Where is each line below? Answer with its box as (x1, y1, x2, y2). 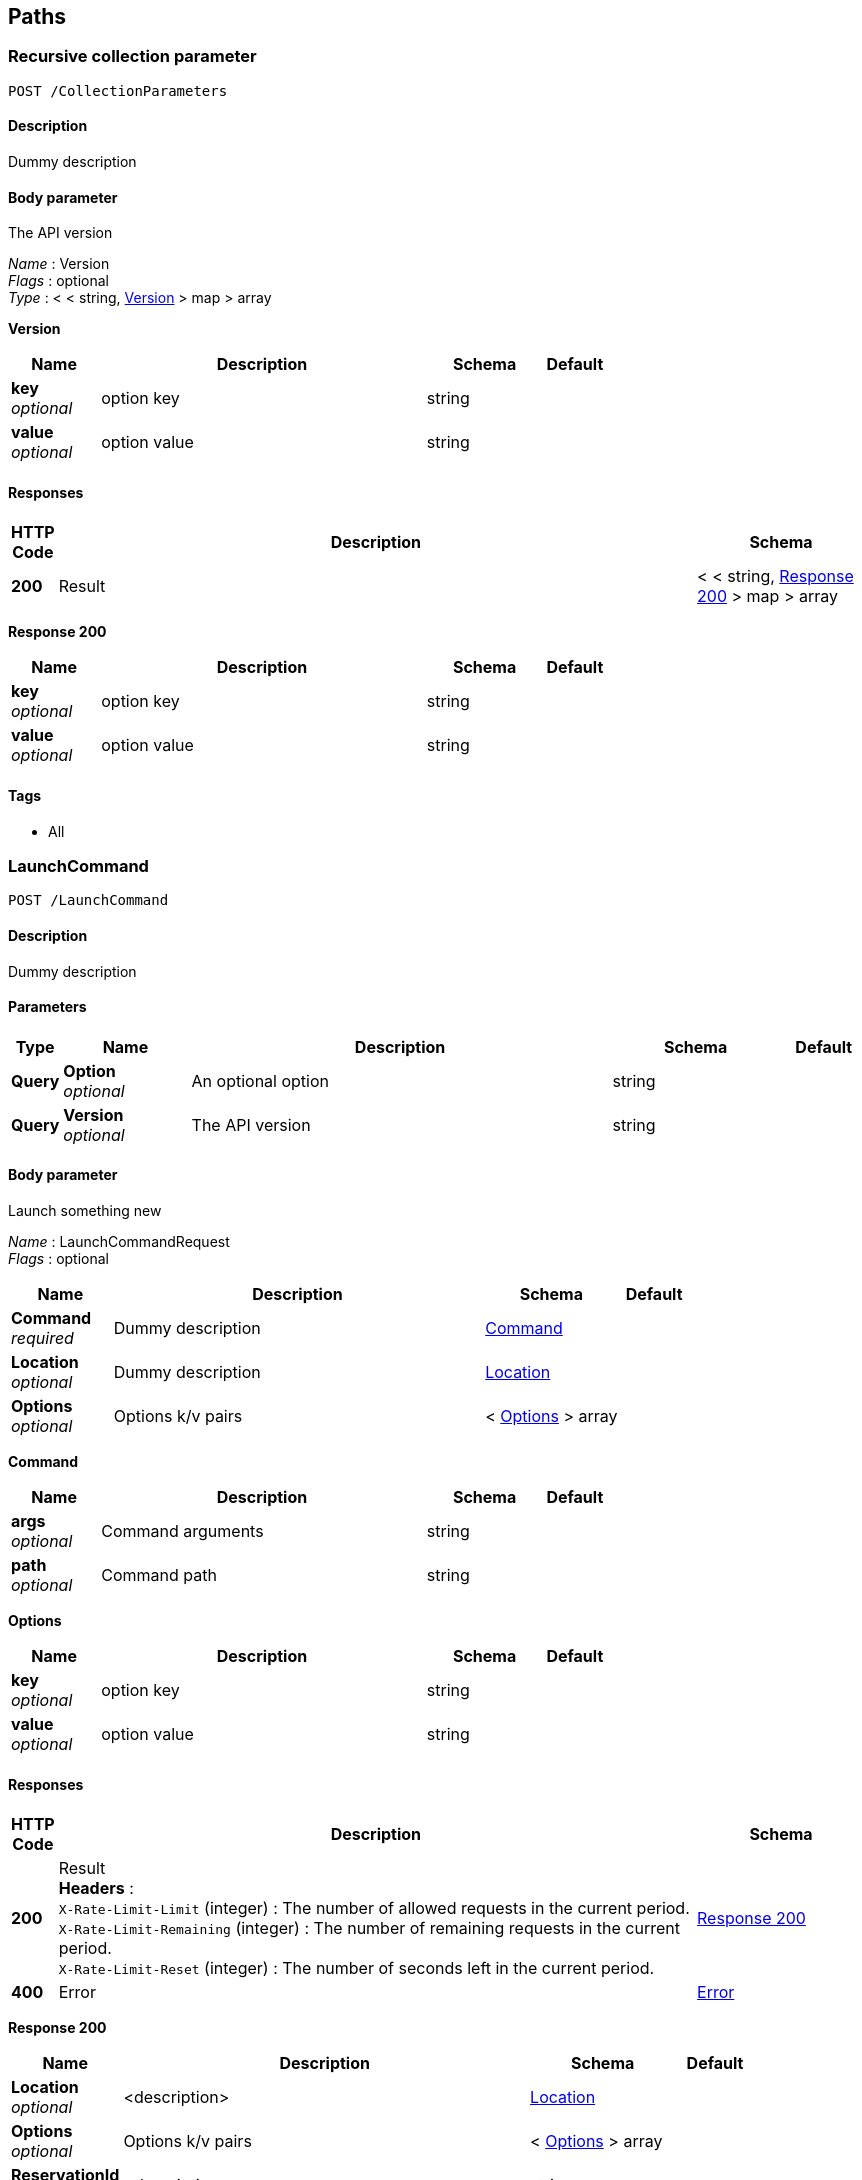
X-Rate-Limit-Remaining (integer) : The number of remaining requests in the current (58, 1918, 680, 1939)
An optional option (191, 1070, 329, 1091)
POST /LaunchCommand (8, 892, 169, 909)
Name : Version (8, 255, 110, 273)
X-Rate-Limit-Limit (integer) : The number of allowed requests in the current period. (58, 1898, 690, 1919)
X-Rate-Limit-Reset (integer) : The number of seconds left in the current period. (58, 1958, 655, 1979)
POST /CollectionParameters (8, 82, 228, 99)
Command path (101, 1565, 217, 1586)
